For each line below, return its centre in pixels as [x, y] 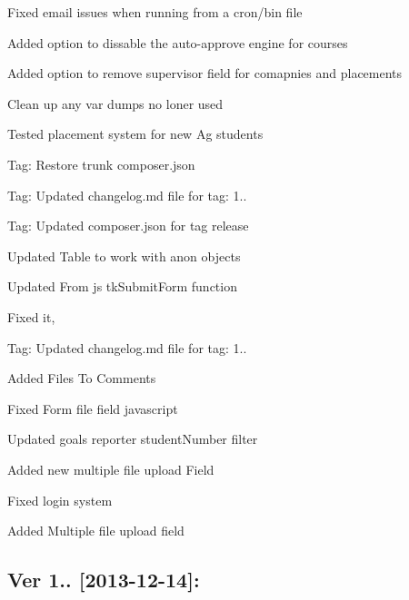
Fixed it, [31, 316]
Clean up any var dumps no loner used [115, 103]
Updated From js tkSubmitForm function [122, 286]
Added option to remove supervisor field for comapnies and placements [205, 73]
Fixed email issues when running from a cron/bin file [155, 12]
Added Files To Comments [82, 378]
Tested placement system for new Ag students [135, 134]
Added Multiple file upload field [96, 531]
